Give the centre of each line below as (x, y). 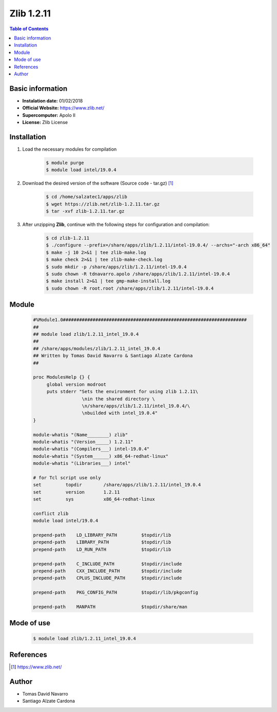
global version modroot (76, 384)
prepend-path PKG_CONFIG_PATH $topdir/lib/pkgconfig (116, 593)
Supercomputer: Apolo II (49, 115)
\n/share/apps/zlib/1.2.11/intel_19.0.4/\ (136, 406)
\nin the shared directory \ (118, 399)
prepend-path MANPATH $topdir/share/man (110, 607)
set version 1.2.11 (76, 492)
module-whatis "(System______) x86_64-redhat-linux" (101, 456)
